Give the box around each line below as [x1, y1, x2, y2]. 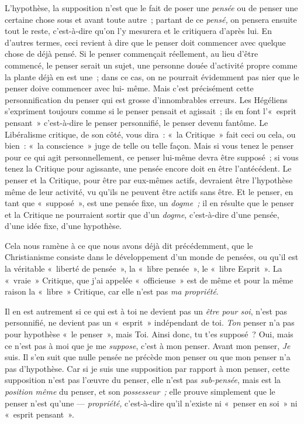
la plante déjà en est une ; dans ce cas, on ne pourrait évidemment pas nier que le [5, 70, 299, 83]
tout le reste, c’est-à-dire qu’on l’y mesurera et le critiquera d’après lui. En [5, 25, 272, 37]
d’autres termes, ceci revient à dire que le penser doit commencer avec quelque [5, 36, 286, 48]
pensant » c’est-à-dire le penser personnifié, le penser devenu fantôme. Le [5, 116, 268, 128]
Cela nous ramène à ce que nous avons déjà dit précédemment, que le [5, 239, 253, 251]
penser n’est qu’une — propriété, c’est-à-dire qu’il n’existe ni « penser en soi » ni [5, 396, 298, 409]
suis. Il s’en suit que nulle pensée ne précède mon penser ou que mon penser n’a [5, 351, 291, 363]
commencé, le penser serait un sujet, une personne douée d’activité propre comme [5, 59, 298, 71]
